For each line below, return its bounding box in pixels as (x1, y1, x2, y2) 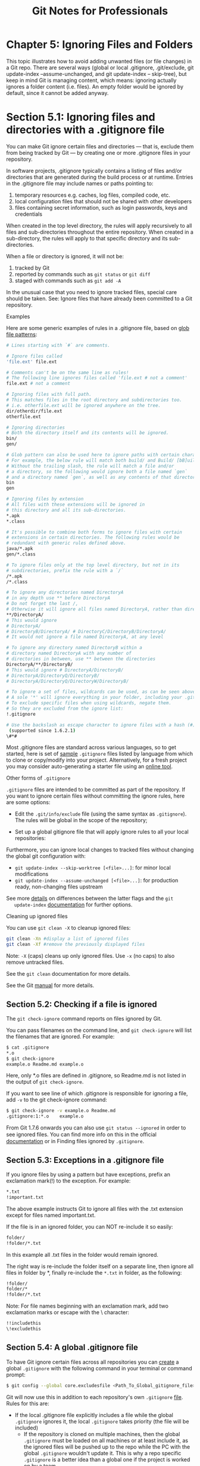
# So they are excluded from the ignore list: (6, 705, 124, 711)
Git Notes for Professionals (32, 4, 168, 18)
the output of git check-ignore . (6, 1078, 84, 1086)
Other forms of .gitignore (6, 774, 71, 781)
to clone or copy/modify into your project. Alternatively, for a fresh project (6, 756, 187, 763)
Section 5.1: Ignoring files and (6, 111, 156, 124)
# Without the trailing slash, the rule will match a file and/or (6, 463, 174, 469)
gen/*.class (6, 551, 36, 557)
